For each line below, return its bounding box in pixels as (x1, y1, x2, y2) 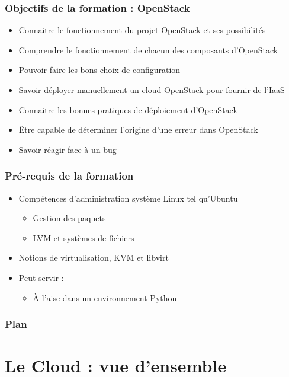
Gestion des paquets (33, 212, 106, 224)
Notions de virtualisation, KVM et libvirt (18, 251, 169, 264)
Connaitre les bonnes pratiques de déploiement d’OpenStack (18, 103, 237, 116)
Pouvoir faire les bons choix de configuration (18, 63, 181, 76)
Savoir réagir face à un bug (18, 143, 117, 155)
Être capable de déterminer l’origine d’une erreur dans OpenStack (18, 123, 258, 136)
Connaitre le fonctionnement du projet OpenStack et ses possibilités (18, 24, 266, 36)
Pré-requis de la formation (5, 168, 134, 183)
